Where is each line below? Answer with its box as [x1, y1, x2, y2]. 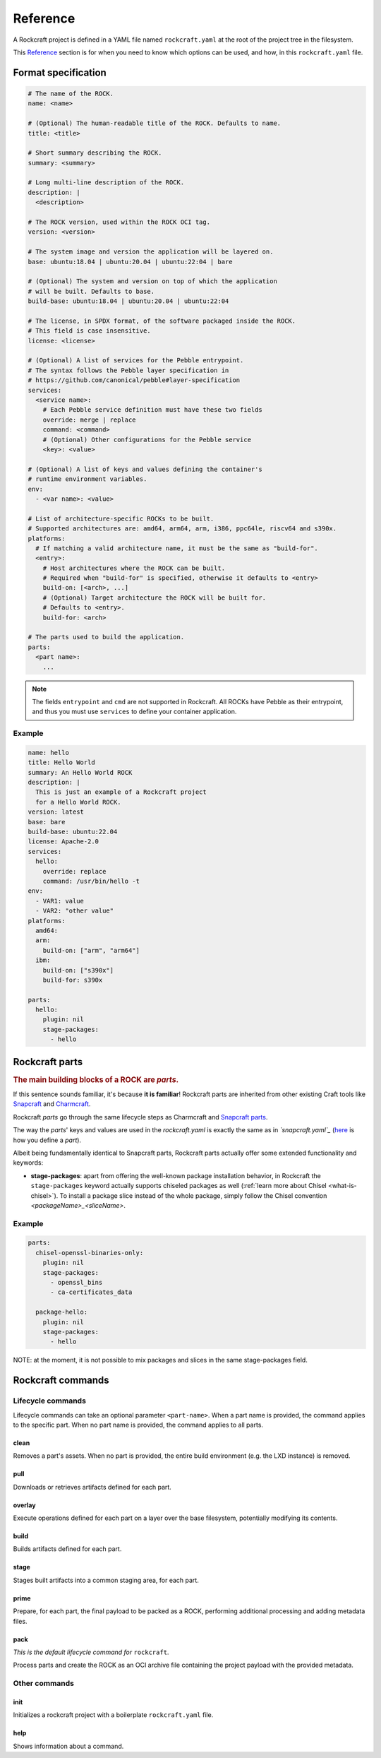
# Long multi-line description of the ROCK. [28, 179, 185, 186]
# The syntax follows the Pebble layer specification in [28, 366, 229, 374]
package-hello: [35, 1308, 88, 1317]
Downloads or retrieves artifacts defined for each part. [13, 1483, 172, 1491]
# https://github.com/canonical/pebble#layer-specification [28, 376, 241, 384]
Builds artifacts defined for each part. [13, 1545, 122, 1553]
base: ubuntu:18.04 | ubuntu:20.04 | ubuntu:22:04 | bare [28, 258, 233, 266]
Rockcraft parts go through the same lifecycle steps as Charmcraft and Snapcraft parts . [13, 1112, 268, 1121]
